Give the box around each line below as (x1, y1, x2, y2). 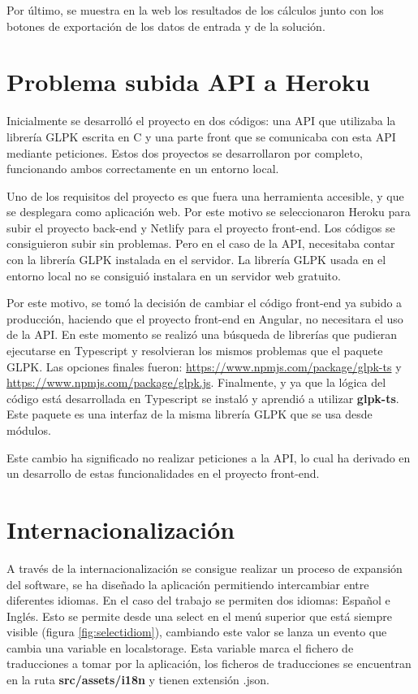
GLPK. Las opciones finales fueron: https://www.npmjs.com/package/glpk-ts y (6, 358, 402, 375)
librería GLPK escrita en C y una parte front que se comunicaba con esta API (6, 128, 396, 145)
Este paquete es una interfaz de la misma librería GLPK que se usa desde (6, 406, 373, 423)
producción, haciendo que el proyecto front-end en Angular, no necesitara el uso (6, 310, 403, 327)
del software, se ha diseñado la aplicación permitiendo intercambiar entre (6, 575, 369, 592)
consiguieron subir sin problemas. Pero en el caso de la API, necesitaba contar (6, 235, 395, 252)
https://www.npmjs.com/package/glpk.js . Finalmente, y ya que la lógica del (6, 374, 386, 391)
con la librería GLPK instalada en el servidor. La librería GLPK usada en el (6, 251, 386, 268)
